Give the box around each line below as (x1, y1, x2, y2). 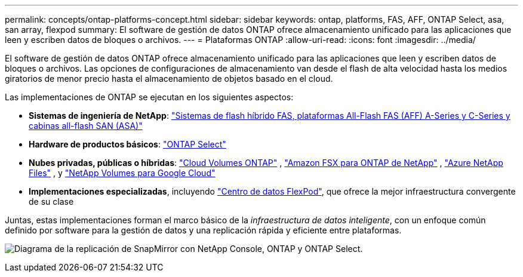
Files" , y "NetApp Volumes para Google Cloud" (29, 168, 216, 178)
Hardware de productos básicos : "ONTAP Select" (29, 139, 226, 149)
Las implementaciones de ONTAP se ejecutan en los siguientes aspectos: (5, 92, 294, 102)
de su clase (29, 196, 74, 207)
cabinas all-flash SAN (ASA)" (29, 121, 143, 131)
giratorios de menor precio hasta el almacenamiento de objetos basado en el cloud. (5, 73, 333, 84)
